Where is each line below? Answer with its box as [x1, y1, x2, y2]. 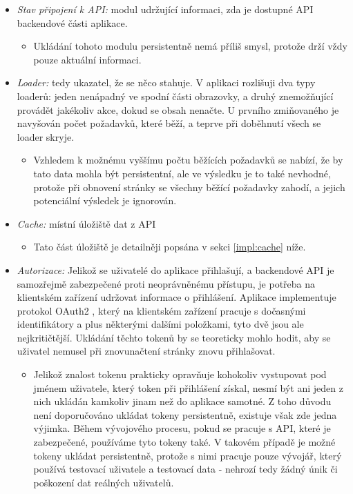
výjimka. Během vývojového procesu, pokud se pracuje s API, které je [33, 421, 331, 435]
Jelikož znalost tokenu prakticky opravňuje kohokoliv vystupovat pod [33, 367, 327, 382]
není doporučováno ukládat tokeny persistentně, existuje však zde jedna [33, 407, 337, 422]
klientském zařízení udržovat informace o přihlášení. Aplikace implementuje [17, 290, 336, 304]
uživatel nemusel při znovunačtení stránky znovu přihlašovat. [17, 344, 276, 358]
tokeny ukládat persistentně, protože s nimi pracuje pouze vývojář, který [33, 448, 342, 462]
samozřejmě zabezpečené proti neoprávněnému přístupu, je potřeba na [17, 276, 316, 290]
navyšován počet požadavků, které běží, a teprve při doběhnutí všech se [17, 116, 321, 130]
